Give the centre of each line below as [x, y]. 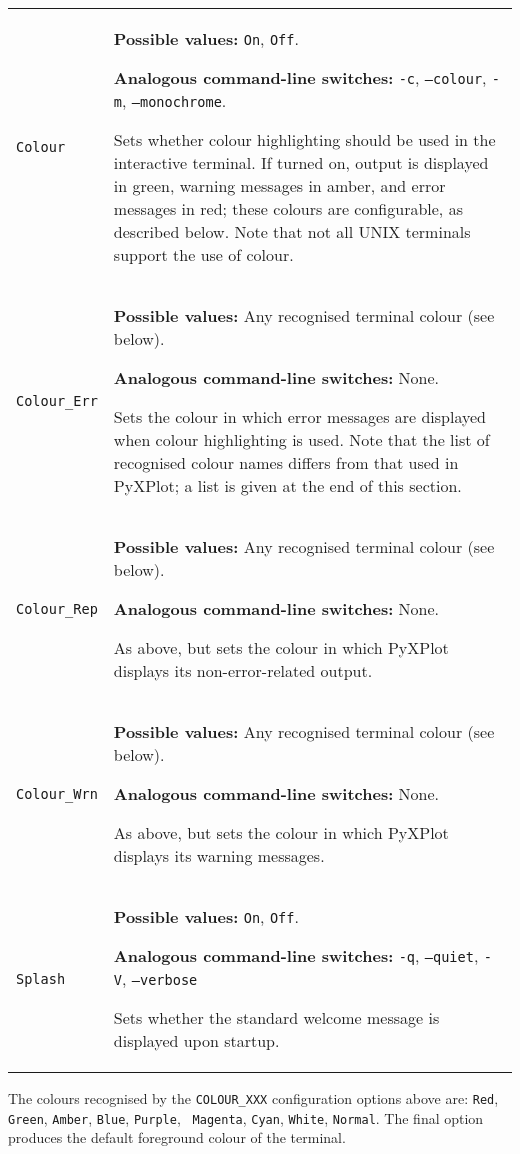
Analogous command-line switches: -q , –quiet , [296, 955]
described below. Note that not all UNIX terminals [292, 231]
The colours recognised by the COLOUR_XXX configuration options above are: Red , [253, 1098]
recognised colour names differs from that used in [286, 462]
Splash [41, 978]
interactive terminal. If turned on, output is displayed [301, 162]
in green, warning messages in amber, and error [279, 185]
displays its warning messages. [219, 855]
